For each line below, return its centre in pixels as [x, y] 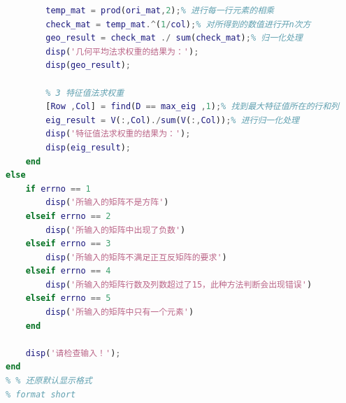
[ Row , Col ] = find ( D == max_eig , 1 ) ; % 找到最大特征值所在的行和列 [192, 107]
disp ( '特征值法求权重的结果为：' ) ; [118, 134]
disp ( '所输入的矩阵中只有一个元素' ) [120, 312]
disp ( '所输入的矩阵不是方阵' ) [107, 203]
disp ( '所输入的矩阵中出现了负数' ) [116, 230]
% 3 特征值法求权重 [85, 93]
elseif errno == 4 [68, 271]
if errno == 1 [58, 189]
